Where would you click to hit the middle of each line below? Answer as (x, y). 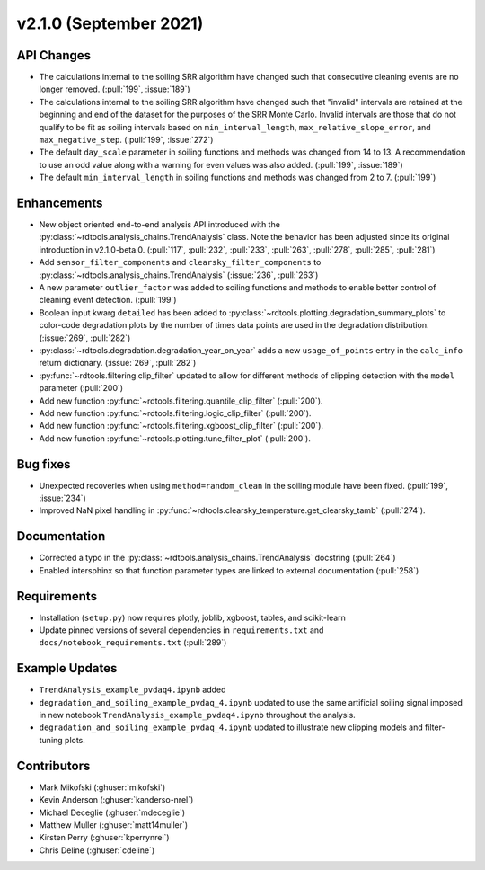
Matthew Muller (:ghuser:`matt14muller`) (114, 825)
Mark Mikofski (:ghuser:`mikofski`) (102, 787)
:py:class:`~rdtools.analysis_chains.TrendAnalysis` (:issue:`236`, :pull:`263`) (179, 275)
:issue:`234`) (63, 498)
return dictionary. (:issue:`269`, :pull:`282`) (118, 363)
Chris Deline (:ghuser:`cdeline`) (97, 850)
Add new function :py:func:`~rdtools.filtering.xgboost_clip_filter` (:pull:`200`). (181, 426)
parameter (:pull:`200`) (81, 388)
